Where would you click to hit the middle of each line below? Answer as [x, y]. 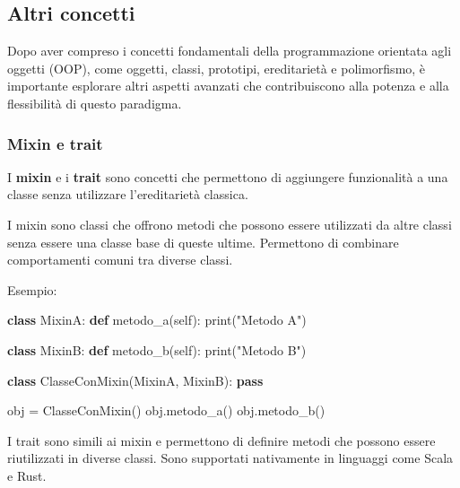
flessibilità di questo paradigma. [95, 103]
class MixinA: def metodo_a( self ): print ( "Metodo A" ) [157, 320]
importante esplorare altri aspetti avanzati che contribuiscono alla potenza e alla [228, 86]
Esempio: [32, 289]
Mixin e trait [55, 143]
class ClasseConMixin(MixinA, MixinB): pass [135, 380]
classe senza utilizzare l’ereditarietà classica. [128, 194]
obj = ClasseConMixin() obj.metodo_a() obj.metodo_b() [166, 410]
